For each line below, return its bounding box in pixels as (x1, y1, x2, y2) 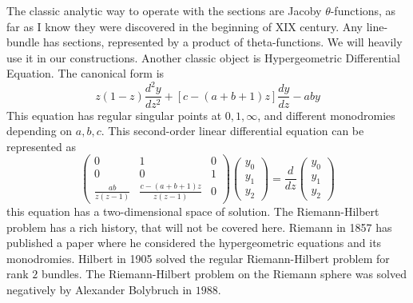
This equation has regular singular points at (6, 106, 222, 123)
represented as (6, 138, 76, 154)
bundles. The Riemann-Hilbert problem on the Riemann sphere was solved (41, 265, 407, 282)
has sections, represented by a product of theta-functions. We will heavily (42, 34, 403, 50)
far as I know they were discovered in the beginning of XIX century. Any (6, 18, 363, 34)
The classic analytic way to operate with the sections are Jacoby (6, 2, 322, 18)
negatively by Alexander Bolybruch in (6, 281, 193, 298)
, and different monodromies (257, 106, 395, 123)
